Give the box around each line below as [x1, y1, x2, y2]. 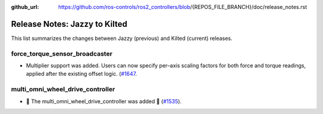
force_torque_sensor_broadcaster [11, 50, 113, 58]
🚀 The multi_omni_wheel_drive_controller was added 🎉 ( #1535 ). [26, 97, 182, 104]
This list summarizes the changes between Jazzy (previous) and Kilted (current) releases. [11, 35, 233, 42]
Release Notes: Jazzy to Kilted [11, 19, 128, 29]
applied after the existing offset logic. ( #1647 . [26, 70, 138, 78]
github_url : [11, 4, 39, 10]
